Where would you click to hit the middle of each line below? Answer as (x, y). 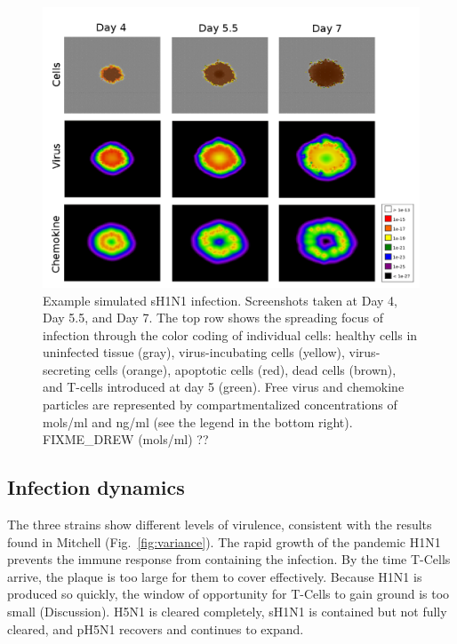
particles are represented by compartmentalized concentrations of (220, 405)
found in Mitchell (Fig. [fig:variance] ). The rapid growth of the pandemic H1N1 (224, 541)
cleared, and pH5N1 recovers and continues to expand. (156, 628)
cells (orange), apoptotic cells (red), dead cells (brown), (245, 369)
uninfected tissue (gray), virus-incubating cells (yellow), (194, 352)
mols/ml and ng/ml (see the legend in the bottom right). (198, 421)
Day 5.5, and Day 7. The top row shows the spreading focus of (213, 318)
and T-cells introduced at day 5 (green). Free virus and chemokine (224, 387)
